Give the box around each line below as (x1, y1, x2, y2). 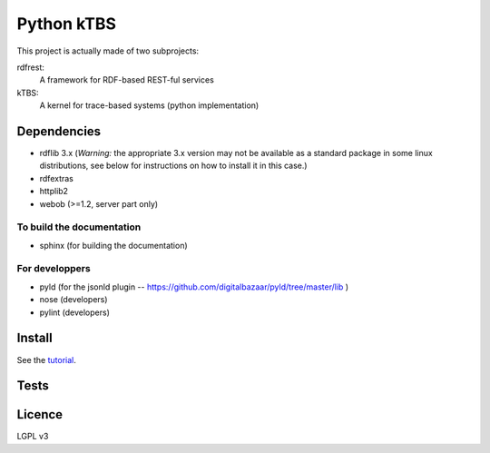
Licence (16, 407, 64, 422)
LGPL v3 (16, 431, 49, 442)
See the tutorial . (16, 354, 76, 365)
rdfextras (39, 172, 74, 183)
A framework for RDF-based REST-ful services (39, 74, 215, 85)
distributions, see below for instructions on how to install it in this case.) (39, 160, 308, 172)
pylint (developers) (39, 307, 111, 318)
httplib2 (39, 186, 68, 197)
